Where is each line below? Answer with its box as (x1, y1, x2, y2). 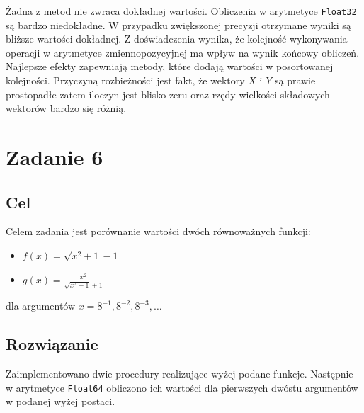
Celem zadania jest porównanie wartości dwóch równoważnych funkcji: (6, 224, 311, 239)
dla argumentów (6, 298, 76, 313)
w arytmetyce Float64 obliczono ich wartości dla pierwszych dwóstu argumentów (6, 380, 358, 395)
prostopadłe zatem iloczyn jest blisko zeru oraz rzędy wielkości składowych (6, 86, 330, 101)
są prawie (274, 73, 316, 88)
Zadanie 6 (6, 142, 103, 171)
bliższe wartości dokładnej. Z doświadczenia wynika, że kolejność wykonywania (6, 31, 348, 46)
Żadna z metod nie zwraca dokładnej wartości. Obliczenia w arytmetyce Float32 (6, 4, 357, 18)
